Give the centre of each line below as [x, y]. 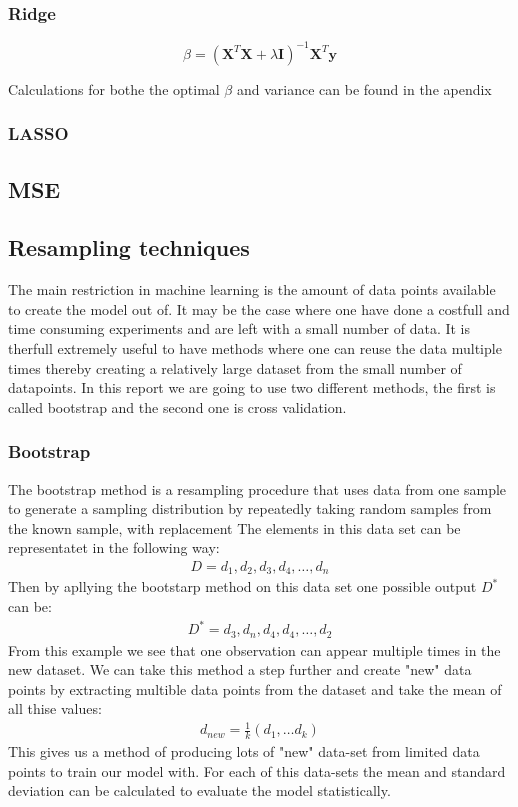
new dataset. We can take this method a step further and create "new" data [240, 669]
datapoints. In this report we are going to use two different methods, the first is [252, 387]
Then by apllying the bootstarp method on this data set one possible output [242, 586]
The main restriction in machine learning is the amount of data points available [252, 289]
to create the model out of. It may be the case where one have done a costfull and [259, 308]
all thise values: [55, 708]
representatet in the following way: [114, 547]
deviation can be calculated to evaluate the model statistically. [199, 790]
